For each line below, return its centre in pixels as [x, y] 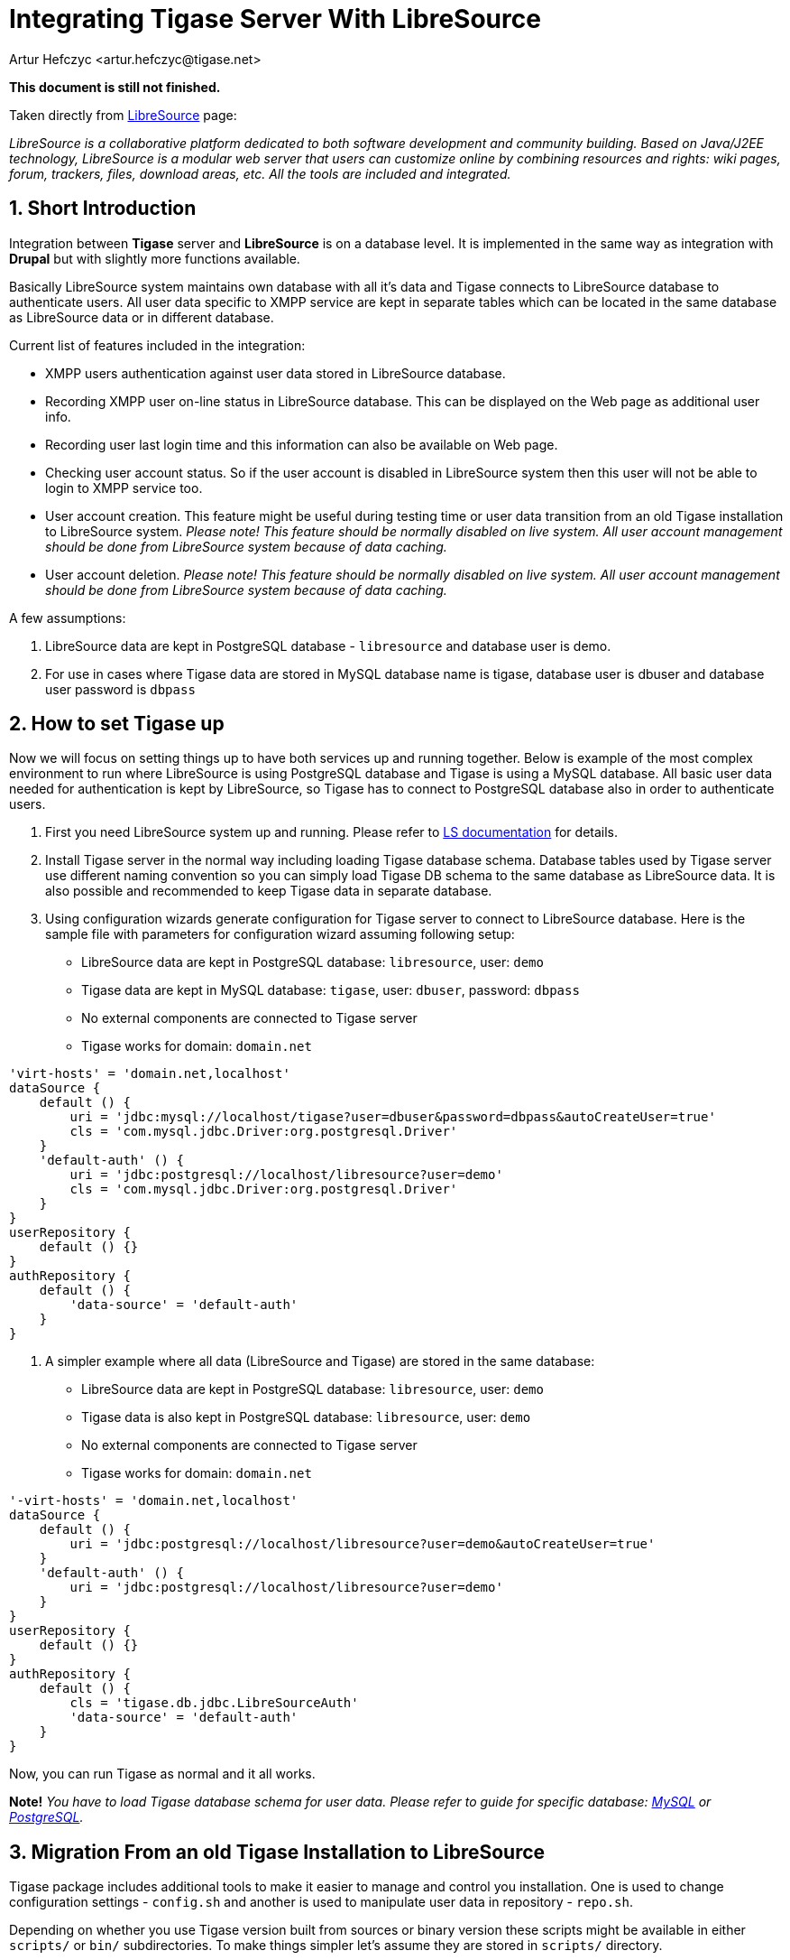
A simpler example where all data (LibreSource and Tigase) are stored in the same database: [320, 1361]
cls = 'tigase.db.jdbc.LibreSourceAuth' [214, 1703]
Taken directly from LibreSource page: [123, 115]
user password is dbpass [120, 689]
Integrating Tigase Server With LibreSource [275, 19]
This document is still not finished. [115, 87]
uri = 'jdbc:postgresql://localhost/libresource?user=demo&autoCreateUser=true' [363, 1544]
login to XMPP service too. [124, 488]
